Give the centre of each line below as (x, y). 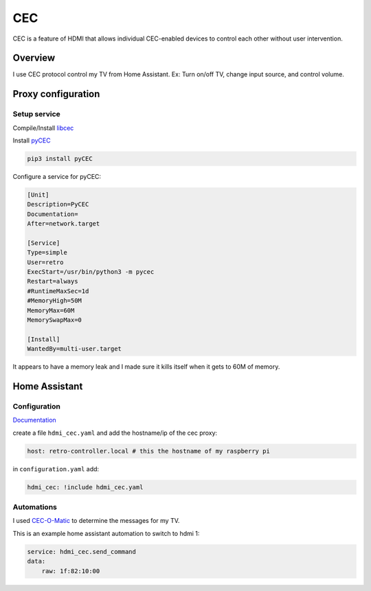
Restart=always (53, 281)
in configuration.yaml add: (56, 469)
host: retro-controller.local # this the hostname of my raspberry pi (149, 451)
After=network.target (64, 224)
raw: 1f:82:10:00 (71, 571)
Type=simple (47, 252)
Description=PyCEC (58, 204)
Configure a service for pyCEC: (57, 176)
